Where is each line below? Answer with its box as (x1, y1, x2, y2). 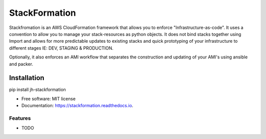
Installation (9, 74, 44, 82)
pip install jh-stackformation (9, 86, 66, 93)
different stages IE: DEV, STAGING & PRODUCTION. (9, 45, 113, 51)
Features (9, 114, 31, 121)
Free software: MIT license (21, 96, 76, 102)
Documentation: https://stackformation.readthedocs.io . (21, 103, 133, 109)
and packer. (9, 61, 33, 67)
